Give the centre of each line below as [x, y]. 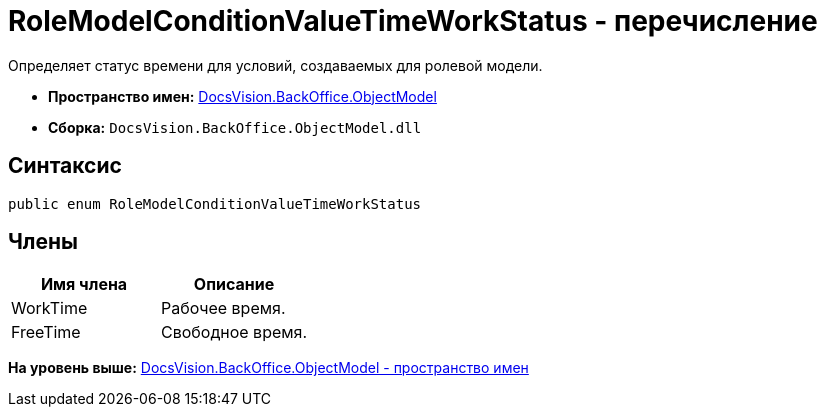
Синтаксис [65, 166]
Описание [234, 284]
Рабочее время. [223, 308]
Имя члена [84, 284]
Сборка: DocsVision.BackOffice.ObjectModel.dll [235, 127]
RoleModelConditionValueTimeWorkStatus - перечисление [413, 21]
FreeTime [46, 332]
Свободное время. [234, 332]
